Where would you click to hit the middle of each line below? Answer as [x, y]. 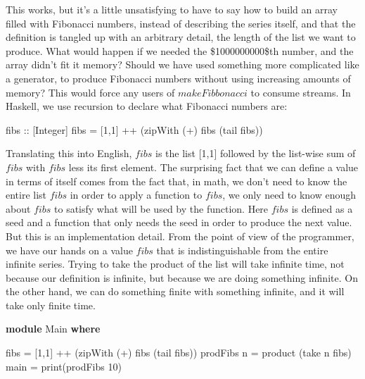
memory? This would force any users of [90, 92]
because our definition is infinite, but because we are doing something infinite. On [182, 277]
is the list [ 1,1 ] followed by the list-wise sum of [256, 153]
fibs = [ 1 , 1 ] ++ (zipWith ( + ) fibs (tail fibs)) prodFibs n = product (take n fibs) [179, 353]
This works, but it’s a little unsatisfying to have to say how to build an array [172, 9]
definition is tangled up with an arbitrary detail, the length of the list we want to [181, 37]
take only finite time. [51, 305]
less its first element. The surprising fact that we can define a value [213, 167]
